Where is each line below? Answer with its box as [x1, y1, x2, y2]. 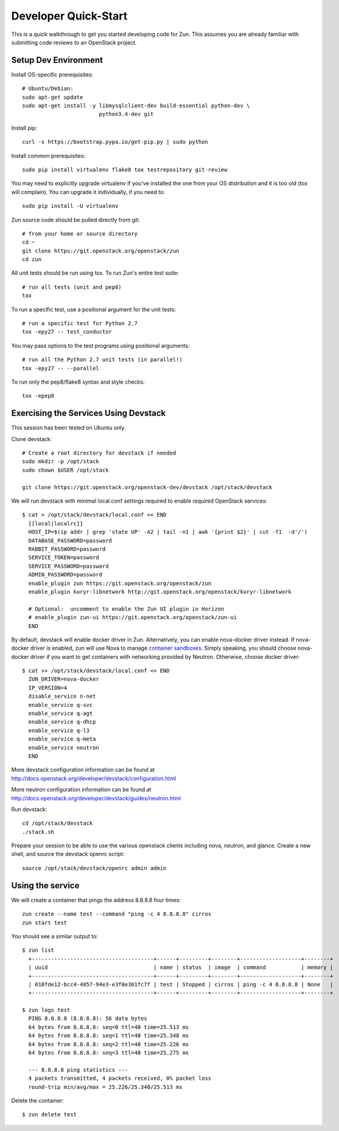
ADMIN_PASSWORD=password [28, 571, 103, 578]
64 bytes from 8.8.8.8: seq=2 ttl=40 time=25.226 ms [28, 1041, 189, 1047]
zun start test [22, 919, 68, 926]
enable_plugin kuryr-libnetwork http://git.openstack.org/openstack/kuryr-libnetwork [28, 588, 292, 595]
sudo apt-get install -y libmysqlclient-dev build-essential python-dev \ [22, 102, 250, 109]
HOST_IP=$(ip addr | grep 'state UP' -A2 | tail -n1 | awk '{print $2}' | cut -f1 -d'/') [28, 528, 308, 536]
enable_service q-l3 [28, 727, 90, 734]
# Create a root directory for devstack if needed [22, 450, 176, 457]
